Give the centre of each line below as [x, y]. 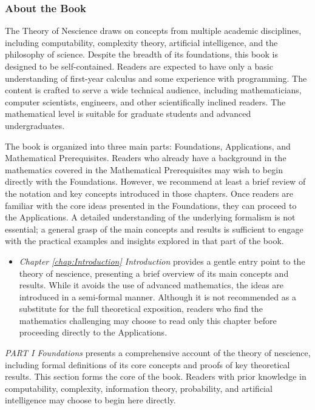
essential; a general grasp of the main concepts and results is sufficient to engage [154, 229]
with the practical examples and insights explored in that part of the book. [144, 241]
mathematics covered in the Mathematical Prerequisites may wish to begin [144, 169]
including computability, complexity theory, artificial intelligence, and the [141, 42]
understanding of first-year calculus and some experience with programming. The [156, 78]
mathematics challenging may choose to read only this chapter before [148, 320]
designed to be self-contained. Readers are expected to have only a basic [139, 66]
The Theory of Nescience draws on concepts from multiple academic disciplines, [153, 31]
